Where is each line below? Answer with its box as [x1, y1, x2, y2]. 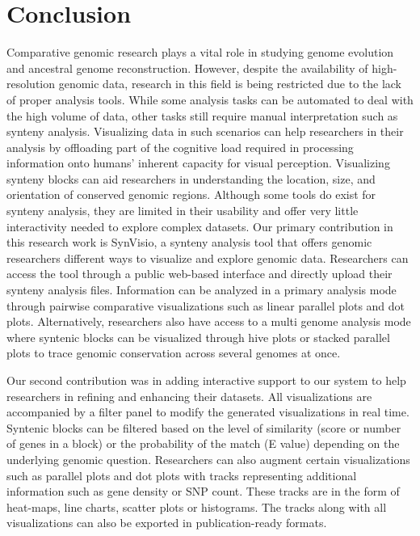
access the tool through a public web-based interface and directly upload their [6, 265, 393, 282]
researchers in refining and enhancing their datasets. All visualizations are [6, 387, 372, 404]
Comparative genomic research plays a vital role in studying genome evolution [6, 44, 394, 61]
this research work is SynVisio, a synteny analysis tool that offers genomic [6, 234, 372, 251]
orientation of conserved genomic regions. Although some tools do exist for [6, 186, 376, 203]
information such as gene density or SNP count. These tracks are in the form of [6, 483, 400, 500]
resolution [6, 75, 56, 92]
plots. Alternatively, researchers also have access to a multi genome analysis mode [6, 313, 411, 330]
